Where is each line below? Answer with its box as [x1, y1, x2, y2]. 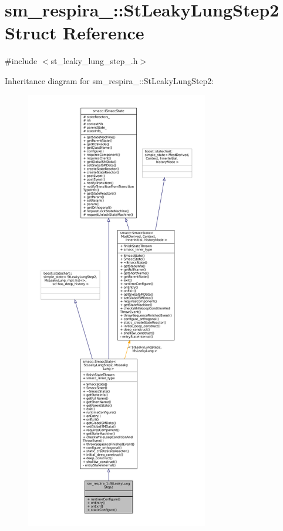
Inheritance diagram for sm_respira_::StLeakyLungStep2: [5, 74, 214, 86]
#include [5, 55, 38, 67]
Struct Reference [5, 21, 144, 45]
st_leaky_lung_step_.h [50, 55, 138, 67]
